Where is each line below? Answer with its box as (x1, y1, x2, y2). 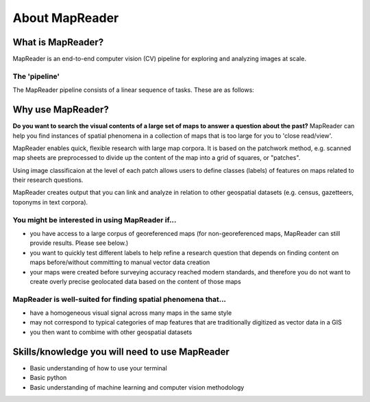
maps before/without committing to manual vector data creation (29, 258, 210, 267)
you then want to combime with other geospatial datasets (29, 328, 193, 336)
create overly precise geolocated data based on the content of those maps (29, 277, 241, 285)
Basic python (29, 374, 67, 382)
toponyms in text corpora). (12, 198, 88, 206)
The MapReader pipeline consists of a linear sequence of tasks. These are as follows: (12, 86, 255, 94)
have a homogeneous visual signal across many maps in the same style (29, 309, 232, 317)
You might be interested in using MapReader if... (12, 215, 177, 224)
